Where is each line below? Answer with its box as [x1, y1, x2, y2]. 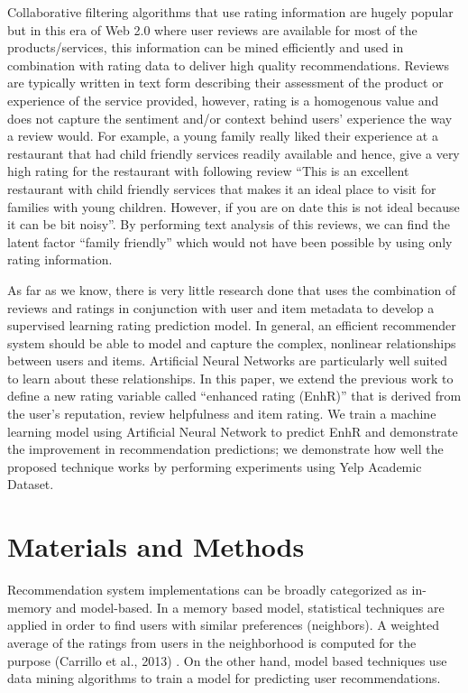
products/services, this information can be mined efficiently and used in [7, 38, 404, 57]
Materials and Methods [7, 528, 305, 565]
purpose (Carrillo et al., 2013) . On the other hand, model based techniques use [7, 651, 447, 670]
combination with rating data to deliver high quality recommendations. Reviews [7, 55, 450, 74]
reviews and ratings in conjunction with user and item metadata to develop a [7, 298, 435, 317]
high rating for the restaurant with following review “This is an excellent [7, 162, 409, 180]
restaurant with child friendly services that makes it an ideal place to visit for [7, 179, 436, 198]
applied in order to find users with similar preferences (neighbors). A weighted [7, 615, 440, 634]
